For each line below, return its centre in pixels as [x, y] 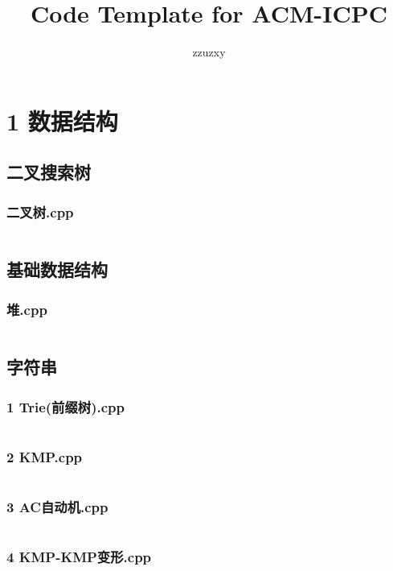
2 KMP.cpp [45, 456]
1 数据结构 [62, 120]
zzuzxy [209, 52]
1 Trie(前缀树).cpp [65, 406]
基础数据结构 [57, 269]
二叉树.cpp [40, 211]
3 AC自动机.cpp [57, 507]
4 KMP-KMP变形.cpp [79, 557]
